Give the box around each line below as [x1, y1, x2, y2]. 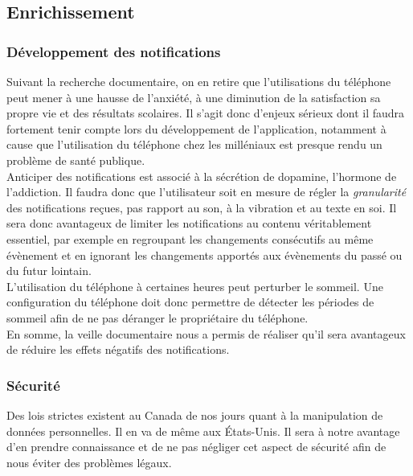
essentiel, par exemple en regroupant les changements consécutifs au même [6, 230, 374, 247]
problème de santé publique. [6, 151, 145, 168]
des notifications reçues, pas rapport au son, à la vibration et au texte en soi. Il [6, 199, 397, 215]
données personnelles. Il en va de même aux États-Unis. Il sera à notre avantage [6, 422, 400, 439]
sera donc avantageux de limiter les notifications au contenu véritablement [6, 215, 372, 232]
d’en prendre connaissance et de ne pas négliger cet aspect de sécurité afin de [6, 438, 386, 455]
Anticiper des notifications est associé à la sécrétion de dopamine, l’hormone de [6, 167, 397, 184]
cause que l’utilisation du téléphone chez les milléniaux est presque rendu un [6, 136, 382, 153]
